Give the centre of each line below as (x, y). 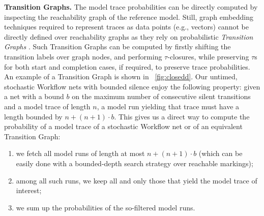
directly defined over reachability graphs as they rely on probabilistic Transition (129, 36)
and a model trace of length (47, 106)
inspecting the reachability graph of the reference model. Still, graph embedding (129, 17)
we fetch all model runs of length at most (80, 153)
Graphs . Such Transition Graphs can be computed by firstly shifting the (118, 47)
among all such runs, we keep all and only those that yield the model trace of (137, 180)
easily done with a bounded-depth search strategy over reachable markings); (135, 163)
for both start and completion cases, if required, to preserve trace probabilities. (127, 66)
